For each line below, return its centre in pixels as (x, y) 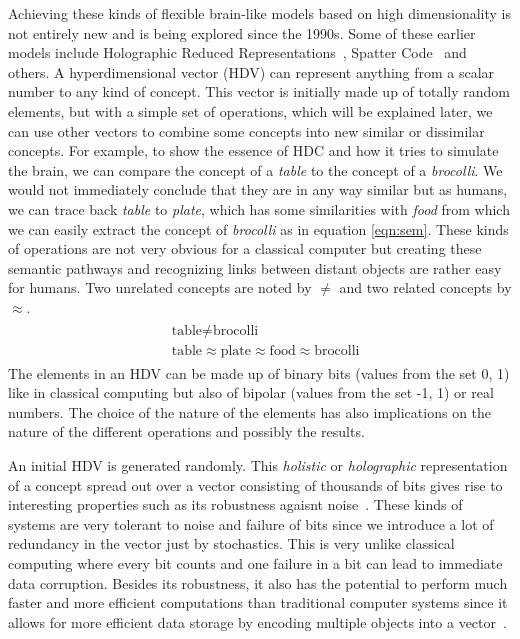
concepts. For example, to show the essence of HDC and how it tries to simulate (253, 150)
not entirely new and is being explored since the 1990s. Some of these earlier (242, 32)
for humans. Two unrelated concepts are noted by (160, 287)
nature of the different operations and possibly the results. (186, 431)
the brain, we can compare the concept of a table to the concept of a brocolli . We (255, 169)
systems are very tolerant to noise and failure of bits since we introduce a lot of (251, 523)
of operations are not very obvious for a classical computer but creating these (245, 248)
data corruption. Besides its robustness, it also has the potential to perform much (258, 582)
